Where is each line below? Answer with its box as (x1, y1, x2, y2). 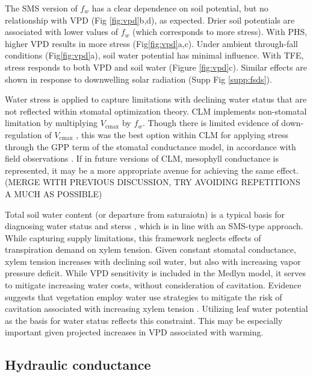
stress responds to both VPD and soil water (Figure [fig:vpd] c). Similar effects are (5, 60, 307, 73)
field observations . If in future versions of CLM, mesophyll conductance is (5, 152, 279, 165)
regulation (5, 128, 42, 141)
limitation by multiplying (5, 116, 98, 129)
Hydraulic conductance (5, 355, 151, 374)
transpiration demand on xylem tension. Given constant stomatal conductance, (5, 243, 296, 256)
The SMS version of (5, 2, 78, 14)
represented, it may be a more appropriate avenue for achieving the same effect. (5, 163, 299, 176)
